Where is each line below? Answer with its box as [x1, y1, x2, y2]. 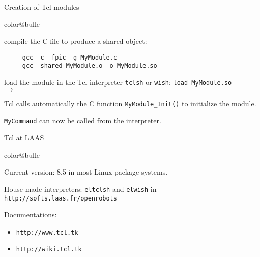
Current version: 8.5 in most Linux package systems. [4, 166, 168, 177]
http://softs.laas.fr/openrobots [4, 194, 117, 202]
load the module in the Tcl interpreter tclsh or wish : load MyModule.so [4, 77, 232, 88]
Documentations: [4, 209, 57, 220]
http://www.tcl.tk [16, 229, 78, 236]
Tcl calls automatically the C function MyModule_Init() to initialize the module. [4, 98, 256, 108]
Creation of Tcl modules [4, 2, 79, 12]
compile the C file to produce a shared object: [4, 36, 147, 46]
